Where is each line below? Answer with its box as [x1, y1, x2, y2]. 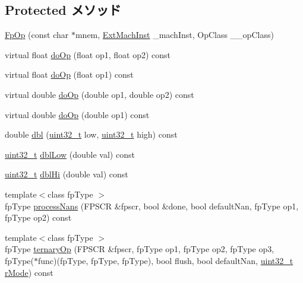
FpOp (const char [5, 28, 69, 41]
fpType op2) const [5, 211, 72, 224]
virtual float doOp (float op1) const [5, 68, 134, 81]
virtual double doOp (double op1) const [5, 108, 150, 120]
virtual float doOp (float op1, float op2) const [5, 48, 171, 61]
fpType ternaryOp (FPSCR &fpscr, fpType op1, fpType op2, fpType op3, [5, 243, 274, 255]
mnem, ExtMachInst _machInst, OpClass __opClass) [75, 28, 274, 41]
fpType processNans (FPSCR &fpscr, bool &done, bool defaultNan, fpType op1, [5, 199, 299, 212]
